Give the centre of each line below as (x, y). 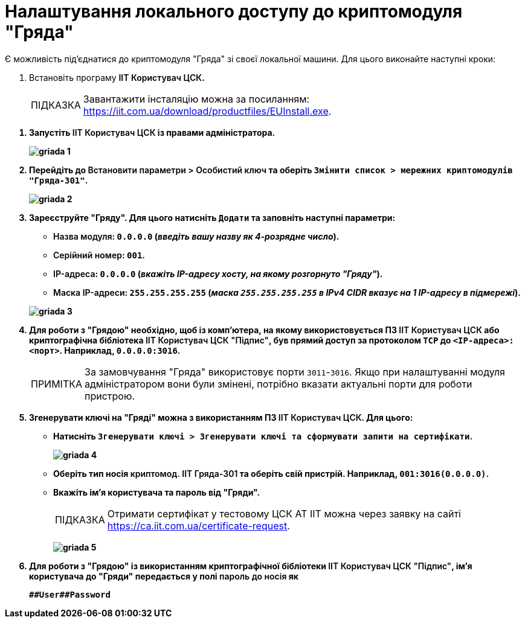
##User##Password (70, 594)
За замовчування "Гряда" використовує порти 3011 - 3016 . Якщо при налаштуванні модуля (295, 372)
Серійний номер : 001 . (99, 255)
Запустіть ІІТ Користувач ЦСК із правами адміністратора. (152, 132)
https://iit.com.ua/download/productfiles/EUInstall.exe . (207, 111)
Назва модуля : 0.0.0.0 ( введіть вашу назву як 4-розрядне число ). (196, 236)
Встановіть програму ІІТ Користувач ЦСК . (117, 77)
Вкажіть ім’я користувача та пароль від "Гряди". (157, 492)
